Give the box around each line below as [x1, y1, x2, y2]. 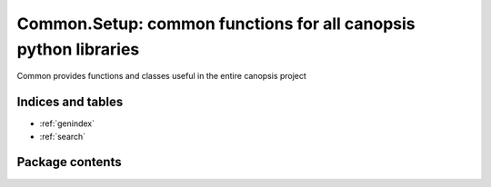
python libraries [16, 39, 140, 59]
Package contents [16, 154, 122, 170]
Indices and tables [16, 94, 124, 110]
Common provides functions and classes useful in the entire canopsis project [16, 71, 306, 82]
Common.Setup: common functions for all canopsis [16, 14, 416, 34]
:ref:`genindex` [39, 118, 95, 129]
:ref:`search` [39, 131, 86, 142]
